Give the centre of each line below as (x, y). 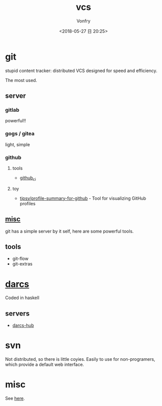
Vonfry (83, 21)
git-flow (20, 259)
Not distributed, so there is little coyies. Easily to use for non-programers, (80, 359)
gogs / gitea (20, 134)
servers (17, 313)
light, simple (18, 144)
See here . (15, 399)
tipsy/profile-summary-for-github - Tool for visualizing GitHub (83, 198)
